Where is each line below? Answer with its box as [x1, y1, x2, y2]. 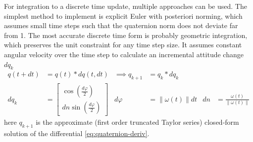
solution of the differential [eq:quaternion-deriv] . [4, 128, 150, 139]
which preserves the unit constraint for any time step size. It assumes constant [4, 39, 242, 50]
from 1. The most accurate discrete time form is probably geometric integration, [4, 30, 248, 40]
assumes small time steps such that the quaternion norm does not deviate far [4, 20, 238, 31]
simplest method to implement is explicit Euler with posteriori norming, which [4, 10, 243, 21]
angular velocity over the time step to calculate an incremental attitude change [4, 49, 244, 59]
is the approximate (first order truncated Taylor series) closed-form [36, 117, 239, 127]
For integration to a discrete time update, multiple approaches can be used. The [4, 1, 247, 11]
